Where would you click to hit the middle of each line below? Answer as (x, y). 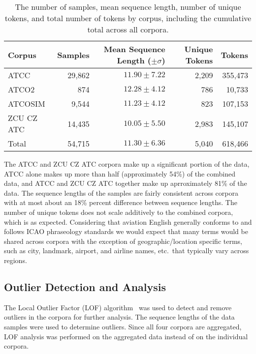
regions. (16, 260)
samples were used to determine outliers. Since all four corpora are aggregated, (123, 326)
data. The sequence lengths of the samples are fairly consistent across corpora (121, 192)
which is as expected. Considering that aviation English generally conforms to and (128, 221)
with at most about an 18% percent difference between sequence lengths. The (121, 202)
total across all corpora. (128, 29)
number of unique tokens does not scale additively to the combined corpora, (119, 212)
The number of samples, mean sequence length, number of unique (128, 7)
